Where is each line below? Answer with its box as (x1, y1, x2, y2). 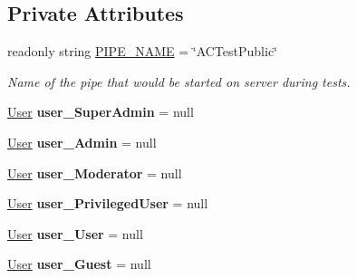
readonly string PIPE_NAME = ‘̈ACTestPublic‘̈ (7, 42, 277, 61)
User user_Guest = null (7, 254, 151, 273)
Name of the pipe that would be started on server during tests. (7, 72, 351, 91)
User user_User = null (7, 224, 143, 243)
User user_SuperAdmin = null (7, 102, 194, 121)
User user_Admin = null (7, 132, 157, 151)
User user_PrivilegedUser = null (7, 194, 208, 213)
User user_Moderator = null (7, 163, 182, 182)
